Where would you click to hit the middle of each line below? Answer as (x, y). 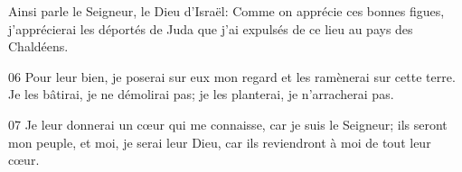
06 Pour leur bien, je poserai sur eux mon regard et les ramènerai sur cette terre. (232, 76)
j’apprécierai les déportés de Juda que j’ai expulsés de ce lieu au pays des (211, 28)
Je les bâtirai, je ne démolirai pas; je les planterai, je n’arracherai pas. (201, 94)
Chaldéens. (38, 46)
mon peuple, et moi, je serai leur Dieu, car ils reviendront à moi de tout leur (220, 142)
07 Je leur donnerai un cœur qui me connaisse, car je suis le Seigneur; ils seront (228, 124)
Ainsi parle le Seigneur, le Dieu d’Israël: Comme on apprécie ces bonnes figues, (226, 11)
